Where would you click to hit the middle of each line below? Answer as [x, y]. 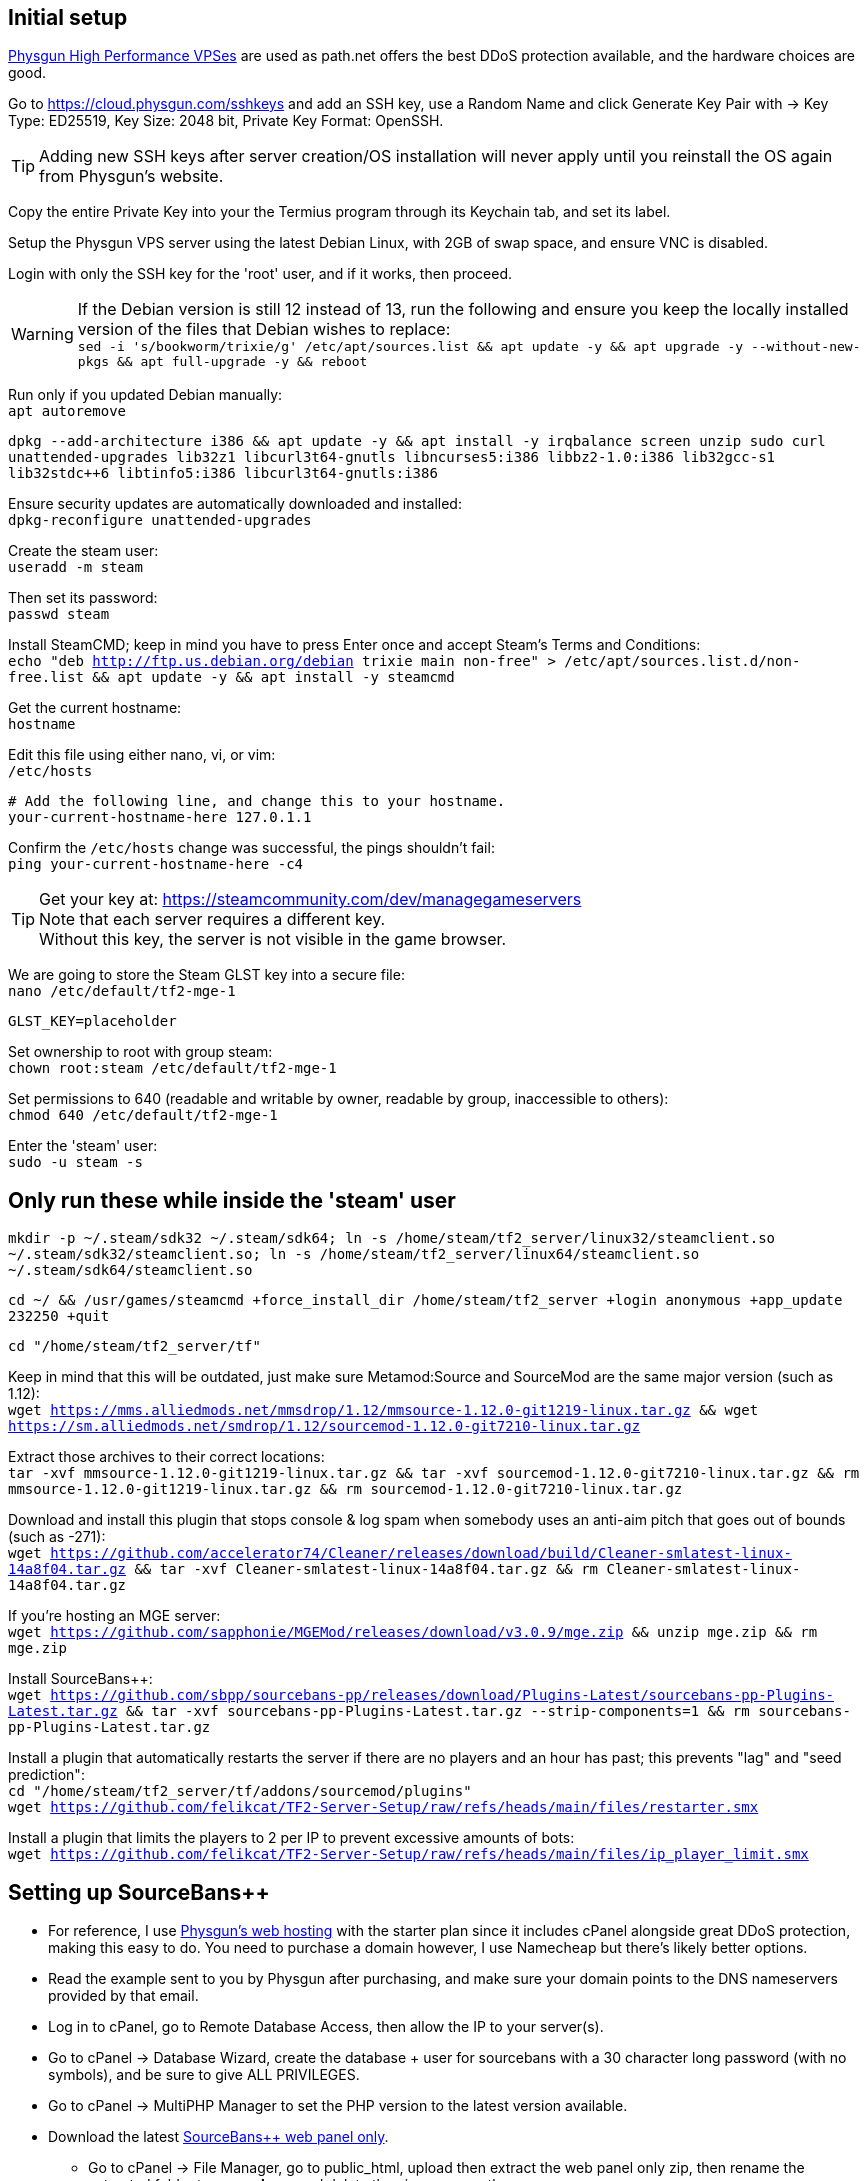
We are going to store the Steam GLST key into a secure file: [206, 975]
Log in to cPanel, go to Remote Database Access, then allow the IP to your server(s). [326, 2027]
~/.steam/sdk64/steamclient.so [130, 1270]
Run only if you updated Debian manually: [145, 395]
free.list [46, 677]
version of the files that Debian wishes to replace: [264, 329]
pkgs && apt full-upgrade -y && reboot [222, 362]
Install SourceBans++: [80, 1679]
